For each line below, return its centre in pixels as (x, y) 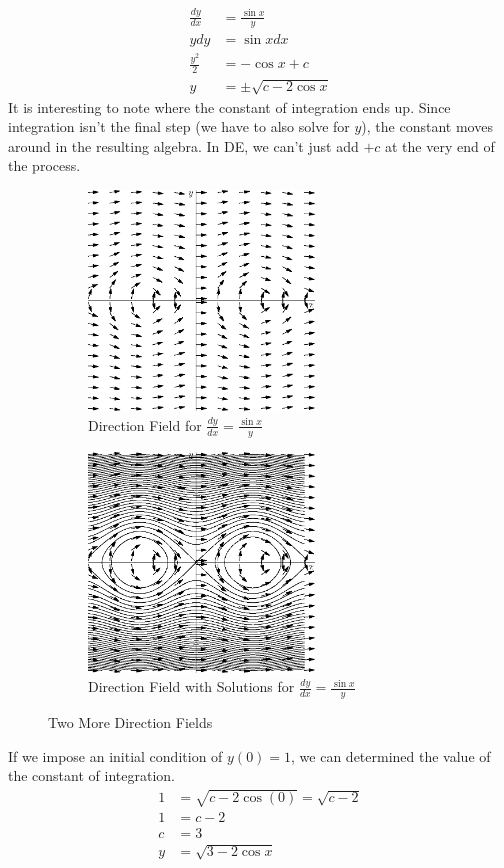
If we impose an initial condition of (115, 755)
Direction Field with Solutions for (191, 686)
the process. (44, 165)
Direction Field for (145, 424)
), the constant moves (427, 126)
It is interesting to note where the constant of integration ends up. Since (229, 106)
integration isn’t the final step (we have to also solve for (179, 126)
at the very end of (440, 145)
